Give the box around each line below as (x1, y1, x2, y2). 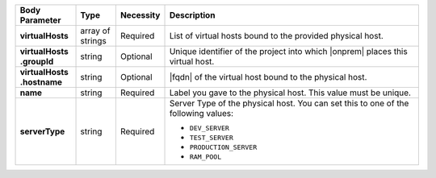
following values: (169, 108, 234, 118)
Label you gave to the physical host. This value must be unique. (169, 87, 412, 98)
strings (80, 35, 107, 46)
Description (169, 10, 216, 20)
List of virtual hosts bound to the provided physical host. (169, 31, 384, 41)
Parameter (19, 14, 61, 26)
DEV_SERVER (189, 124, 230, 132)
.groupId (19, 56, 54, 67)
